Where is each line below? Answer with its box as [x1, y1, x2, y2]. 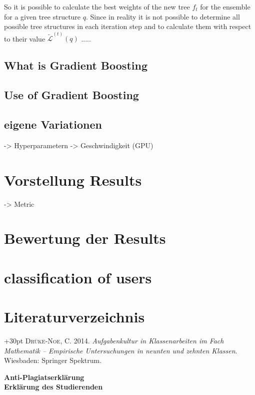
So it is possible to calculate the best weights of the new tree [4, 2, 190, 12]
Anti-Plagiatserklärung [4, 371, 84, 382]
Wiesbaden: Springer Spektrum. [4, 355, 102, 365]
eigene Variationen [4, 116, 102, 132]
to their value [4, 33, 45, 44]
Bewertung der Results [4, 228, 166, 248]
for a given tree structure [4, 11, 81, 22]
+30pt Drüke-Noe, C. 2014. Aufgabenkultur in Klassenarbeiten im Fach [4, 335, 224, 345]
